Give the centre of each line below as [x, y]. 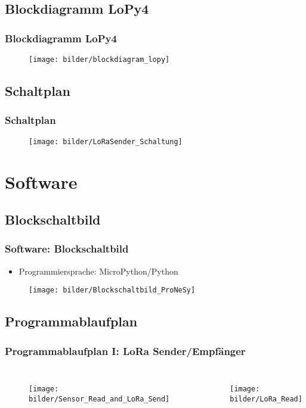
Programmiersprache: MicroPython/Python [98, 271]
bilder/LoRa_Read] [266, 399]
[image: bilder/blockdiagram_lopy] [99, 60]
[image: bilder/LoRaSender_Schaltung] [106, 141]
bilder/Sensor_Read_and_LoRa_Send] [99, 399]
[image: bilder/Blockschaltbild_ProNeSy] [112, 290]
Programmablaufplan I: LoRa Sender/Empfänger [125, 351]
